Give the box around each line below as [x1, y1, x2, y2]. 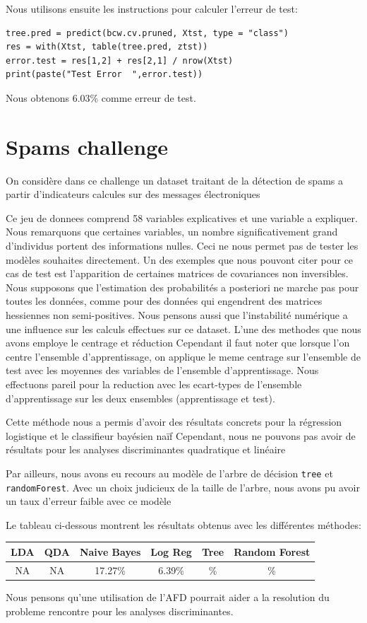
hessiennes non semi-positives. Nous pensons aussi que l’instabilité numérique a [6, 308, 348, 322]
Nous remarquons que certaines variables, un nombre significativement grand [6, 224, 338, 239]
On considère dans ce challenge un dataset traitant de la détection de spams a [6, 173, 343, 187]
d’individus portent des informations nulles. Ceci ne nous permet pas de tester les [6, 238, 359, 253]
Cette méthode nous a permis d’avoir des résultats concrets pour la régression [6, 414, 342, 429]
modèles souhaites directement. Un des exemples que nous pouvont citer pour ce [6, 252, 354, 267]
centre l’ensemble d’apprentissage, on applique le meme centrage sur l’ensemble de [6, 349, 361, 363]
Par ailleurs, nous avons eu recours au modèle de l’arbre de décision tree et [6, 465, 333, 480]
